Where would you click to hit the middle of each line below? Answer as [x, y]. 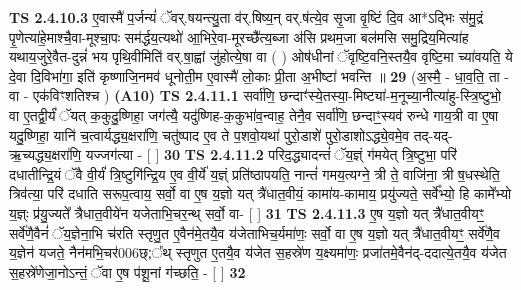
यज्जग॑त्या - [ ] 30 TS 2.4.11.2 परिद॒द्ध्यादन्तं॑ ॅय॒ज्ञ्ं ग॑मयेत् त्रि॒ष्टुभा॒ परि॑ [271, 154]
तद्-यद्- [433, 134]
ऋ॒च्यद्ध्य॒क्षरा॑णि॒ [45, 154]
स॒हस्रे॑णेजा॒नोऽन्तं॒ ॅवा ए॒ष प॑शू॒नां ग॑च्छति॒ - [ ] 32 [127, 271]
